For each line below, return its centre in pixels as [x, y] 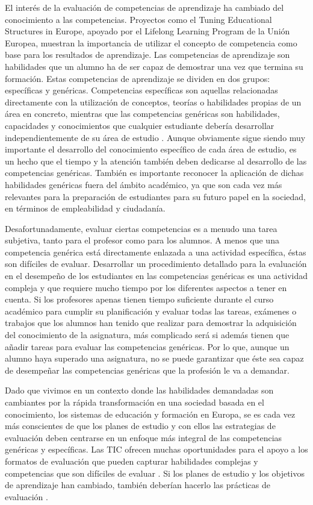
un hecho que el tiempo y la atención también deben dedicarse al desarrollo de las [156, 161]
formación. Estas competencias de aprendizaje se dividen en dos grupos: [138, 78]
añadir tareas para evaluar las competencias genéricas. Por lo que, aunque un [147, 346]
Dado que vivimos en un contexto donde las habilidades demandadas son [139, 390]
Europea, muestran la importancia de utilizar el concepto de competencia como [151, 42]
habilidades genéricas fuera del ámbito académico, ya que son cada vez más [144, 184]
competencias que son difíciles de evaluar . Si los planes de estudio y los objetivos [155, 473]
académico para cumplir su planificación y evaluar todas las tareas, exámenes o [151, 311]
